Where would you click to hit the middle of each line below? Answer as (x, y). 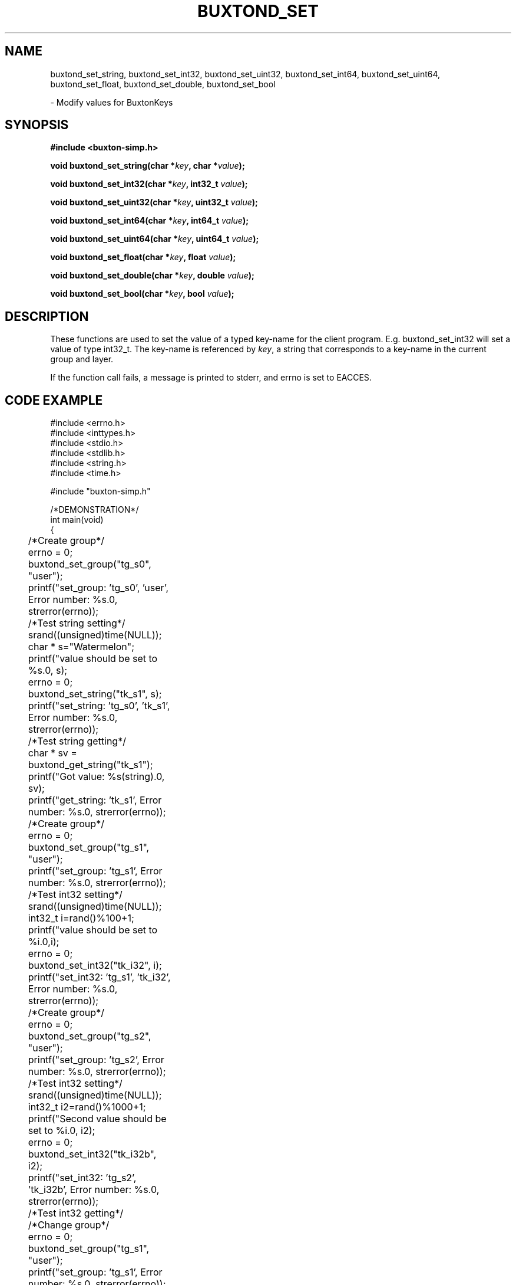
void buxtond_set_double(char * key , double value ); (152, 276)
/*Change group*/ (69, 1225)
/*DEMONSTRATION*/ (95, 510)
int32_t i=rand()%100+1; (81, 918)
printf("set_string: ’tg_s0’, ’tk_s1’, (99, 706)
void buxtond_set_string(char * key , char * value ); (148, 166)
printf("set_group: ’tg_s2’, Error (96, 1060)
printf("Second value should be (97, 1119)
